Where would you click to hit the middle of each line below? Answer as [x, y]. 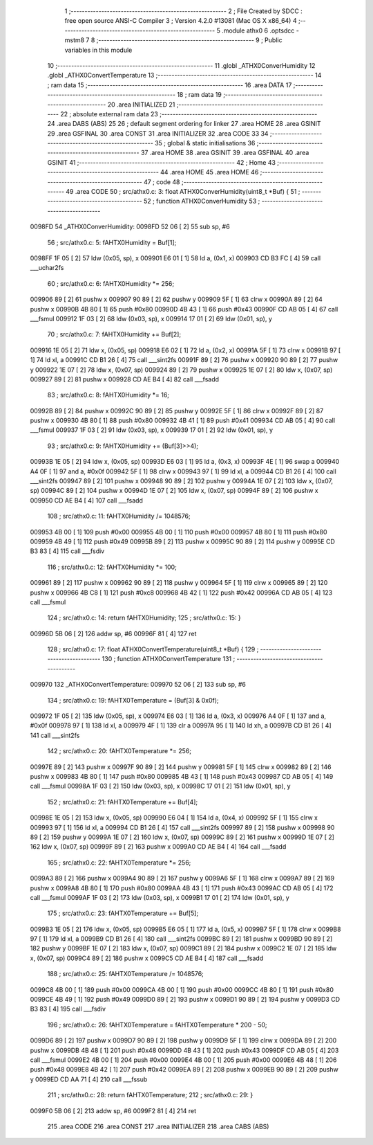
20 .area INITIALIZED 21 [141, 105]
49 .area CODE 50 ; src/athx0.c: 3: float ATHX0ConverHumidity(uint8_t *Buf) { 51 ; [183, 192]
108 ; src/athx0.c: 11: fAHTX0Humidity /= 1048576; [119, 516]
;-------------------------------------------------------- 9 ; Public [189, 40]
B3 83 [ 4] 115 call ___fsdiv [67, 551]
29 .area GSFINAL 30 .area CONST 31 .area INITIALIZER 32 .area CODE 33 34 [158, 133]
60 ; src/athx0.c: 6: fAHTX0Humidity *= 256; [111, 283]
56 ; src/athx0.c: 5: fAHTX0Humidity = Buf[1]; [112, 242]
